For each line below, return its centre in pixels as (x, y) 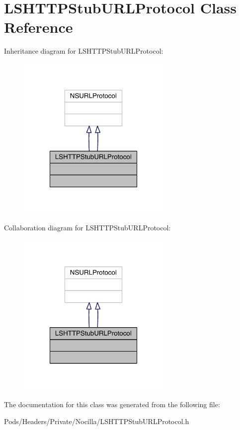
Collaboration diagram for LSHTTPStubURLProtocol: (87, 228)
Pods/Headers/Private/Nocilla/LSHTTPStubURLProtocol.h (97, 421)
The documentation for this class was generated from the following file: (112, 404)
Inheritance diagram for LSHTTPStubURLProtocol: (84, 51)
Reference (39, 27)
